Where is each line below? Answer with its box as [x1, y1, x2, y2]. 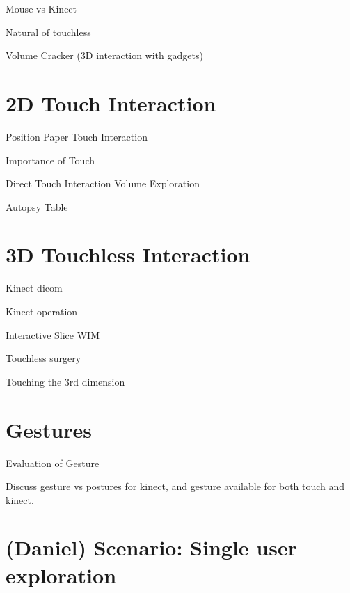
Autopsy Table [6, 199, 68, 214]
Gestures [6, 415, 92, 443]
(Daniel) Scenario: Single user [6, 533, 297, 562]
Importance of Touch [6, 152, 95, 167]
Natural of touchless [6, 24, 91, 39]
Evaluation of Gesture [6, 455, 100, 470]
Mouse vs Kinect [6, 1, 77, 15]
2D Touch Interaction [6, 88, 216, 117]
